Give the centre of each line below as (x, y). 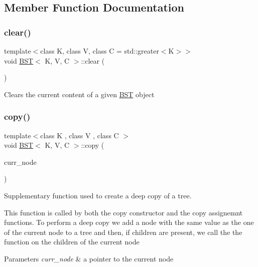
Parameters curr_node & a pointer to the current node (89, 258)
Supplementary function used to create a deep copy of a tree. (98, 195)
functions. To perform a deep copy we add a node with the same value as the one (129, 222)
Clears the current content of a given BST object (79, 94)
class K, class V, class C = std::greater (100, 51)
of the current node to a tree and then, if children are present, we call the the (123, 232)
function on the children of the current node (72, 242)
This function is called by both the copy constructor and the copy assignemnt (123, 212)
